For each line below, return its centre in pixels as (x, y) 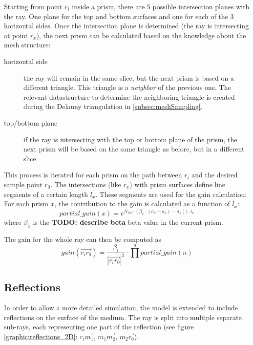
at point (16, 35)
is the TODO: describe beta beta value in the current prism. (128, 222)
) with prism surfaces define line (178, 184)
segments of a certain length (46, 194)
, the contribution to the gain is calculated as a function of (142, 204)
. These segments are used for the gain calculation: (171, 194)
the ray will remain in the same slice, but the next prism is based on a (129, 77)
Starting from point (33, 6)
